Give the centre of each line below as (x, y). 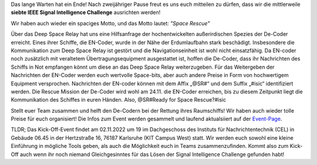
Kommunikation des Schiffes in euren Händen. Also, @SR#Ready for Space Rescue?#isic (119, 100)
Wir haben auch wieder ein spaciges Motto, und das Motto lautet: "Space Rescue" (110, 23)
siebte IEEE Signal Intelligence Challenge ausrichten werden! (86, 12)
